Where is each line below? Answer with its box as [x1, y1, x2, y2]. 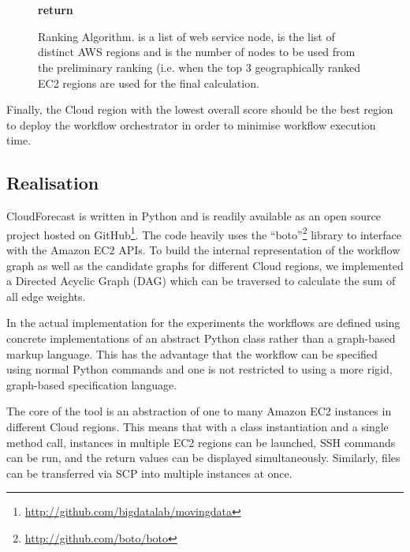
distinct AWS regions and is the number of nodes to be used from [38, 43, 356, 60]
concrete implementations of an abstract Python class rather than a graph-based [6, 329, 396, 346]
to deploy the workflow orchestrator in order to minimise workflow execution [6, 116, 376, 133]
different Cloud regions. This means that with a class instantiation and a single [6, 418, 389, 434]
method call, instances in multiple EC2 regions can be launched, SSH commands [6, 434, 396, 450]
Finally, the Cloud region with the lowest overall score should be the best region [6, 101, 393, 118]
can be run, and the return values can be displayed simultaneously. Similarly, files [6, 449, 401, 466]
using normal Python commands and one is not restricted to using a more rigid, [6, 361, 393, 377]
